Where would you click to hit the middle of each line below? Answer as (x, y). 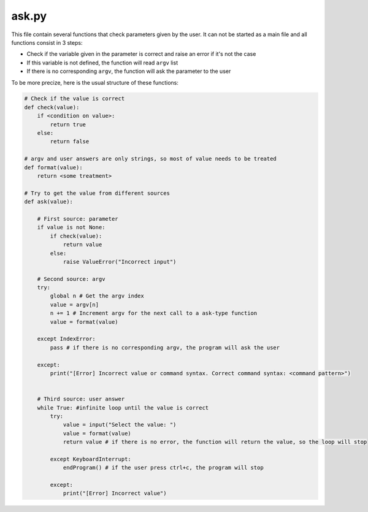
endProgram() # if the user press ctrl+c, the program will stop (163, 468)
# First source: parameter (78, 219)
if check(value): (76, 236)
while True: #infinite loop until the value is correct (123, 407)
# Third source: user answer (81, 399)
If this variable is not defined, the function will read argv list (102, 63)
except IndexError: (67, 339)
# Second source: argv (71, 279)
